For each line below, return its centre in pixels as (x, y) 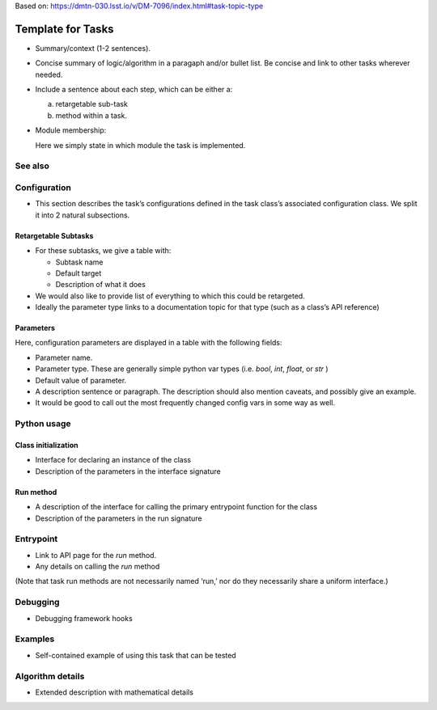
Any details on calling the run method (98, 567)
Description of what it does (100, 285)
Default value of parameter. (81, 380)
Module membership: (71, 130)
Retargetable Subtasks (54, 235)
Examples (35, 639)
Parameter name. (64, 357)
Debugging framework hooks (84, 618)
